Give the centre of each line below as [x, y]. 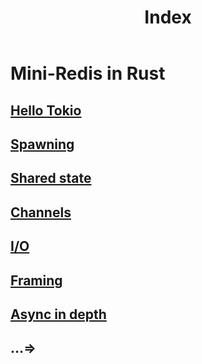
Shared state [51, 178]
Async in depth [58, 314]
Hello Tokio [46, 110]
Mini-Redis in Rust [88, 73]
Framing [36, 280]
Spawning [42, 144]
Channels [41, 212]
